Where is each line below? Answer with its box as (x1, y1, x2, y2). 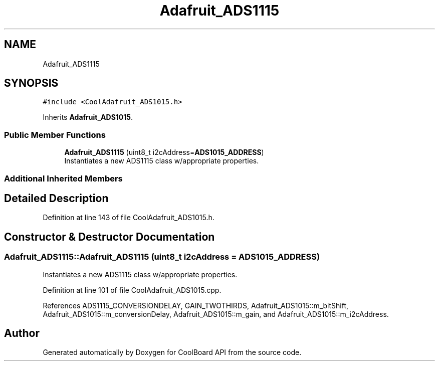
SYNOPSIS (4, 77, 59, 90)
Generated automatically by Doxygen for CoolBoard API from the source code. (43, 348, 302, 357)
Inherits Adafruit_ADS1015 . (43, 113, 133, 122)
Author (4, 327, 40, 340)
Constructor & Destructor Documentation (4, 230, 215, 243)
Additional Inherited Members (4, 173, 123, 184)
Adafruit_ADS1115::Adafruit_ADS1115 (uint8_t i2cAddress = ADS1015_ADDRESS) (4, 252, 320, 262)
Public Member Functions (4, 129, 106, 140)
